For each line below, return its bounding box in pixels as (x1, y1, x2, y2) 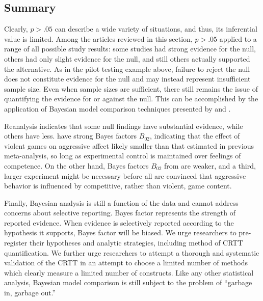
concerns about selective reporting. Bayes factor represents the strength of (4, 207, 235, 218)
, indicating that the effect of (150, 130, 240, 141)
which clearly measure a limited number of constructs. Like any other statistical (4, 267, 254, 278)
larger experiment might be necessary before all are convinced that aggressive (4, 170, 246, 181)
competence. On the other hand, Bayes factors (4, 160, 149, 171)
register (4, 237, 28, 248)
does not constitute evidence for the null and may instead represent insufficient (4, 73, 251, 84)
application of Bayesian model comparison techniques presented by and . (4, 103, 231, 114)
